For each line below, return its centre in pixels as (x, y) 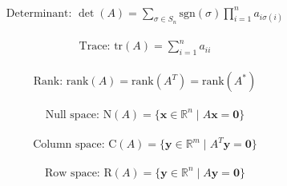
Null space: (72, 115)
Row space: (73, 173)
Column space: (69, 145)
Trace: (95, 47)
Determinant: (39, 13)
